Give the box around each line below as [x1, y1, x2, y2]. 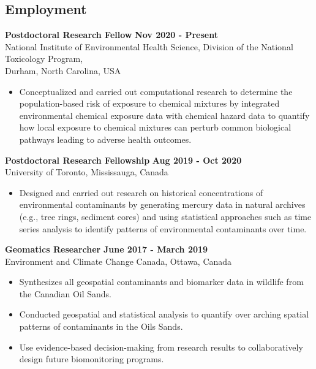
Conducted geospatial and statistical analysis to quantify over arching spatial [19, 308, 309, 321]
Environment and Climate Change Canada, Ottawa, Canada [5, 254, 232, 267]
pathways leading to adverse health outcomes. [19, 132, 192, 145]
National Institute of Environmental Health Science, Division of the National [5, 40, 293, 53]
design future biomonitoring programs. [19, 352, 164, 365]
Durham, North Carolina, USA [5, 64, 121, 77]
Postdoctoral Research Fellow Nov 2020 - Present [5, 28, 218, 41]
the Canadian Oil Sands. [19, 287, 112, 300]
